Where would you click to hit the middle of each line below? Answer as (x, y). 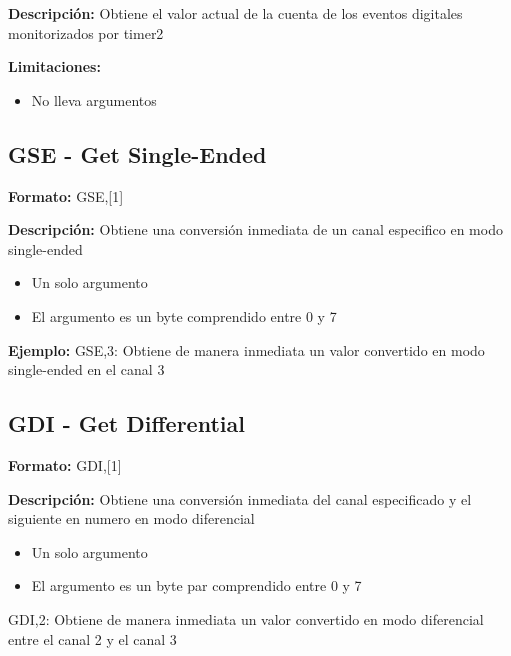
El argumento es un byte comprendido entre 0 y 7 (184, 315)
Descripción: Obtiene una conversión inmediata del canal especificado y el (240, 498)
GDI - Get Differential (126, 423)
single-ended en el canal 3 (86, 369)
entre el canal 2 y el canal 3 (92, 638)
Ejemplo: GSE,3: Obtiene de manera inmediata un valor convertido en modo (246, 349)
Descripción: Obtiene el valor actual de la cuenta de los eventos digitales (235, 13)
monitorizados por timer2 (86, 32)
